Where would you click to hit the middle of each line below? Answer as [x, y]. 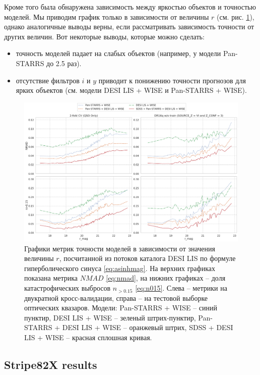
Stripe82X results [51, 365]
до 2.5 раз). [64, 63]
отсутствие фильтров [48, 80]
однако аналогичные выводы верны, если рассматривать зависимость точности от [129, 26]
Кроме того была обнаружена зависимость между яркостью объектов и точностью [130, 7]
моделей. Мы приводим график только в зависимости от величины [107, 16]
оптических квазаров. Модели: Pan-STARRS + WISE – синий [121, 308]
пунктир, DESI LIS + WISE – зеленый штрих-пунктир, [110, 317]
